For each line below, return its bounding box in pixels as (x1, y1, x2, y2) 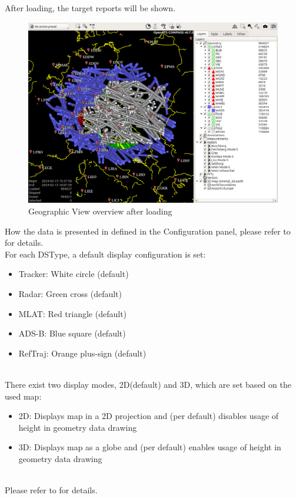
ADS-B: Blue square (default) (18, 327, 126, 339)
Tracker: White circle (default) (18, 268, 129, 280)
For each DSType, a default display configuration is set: (5, 248, 206, 260)
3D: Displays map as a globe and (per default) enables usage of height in (18, 441, 281, 453)
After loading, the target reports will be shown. (5, 2, 176, 14)
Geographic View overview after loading (28, 205, 172, 217)
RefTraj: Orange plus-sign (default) (18, 347, 147, 359)
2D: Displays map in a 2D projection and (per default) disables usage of (18, 410, 279, 422)
